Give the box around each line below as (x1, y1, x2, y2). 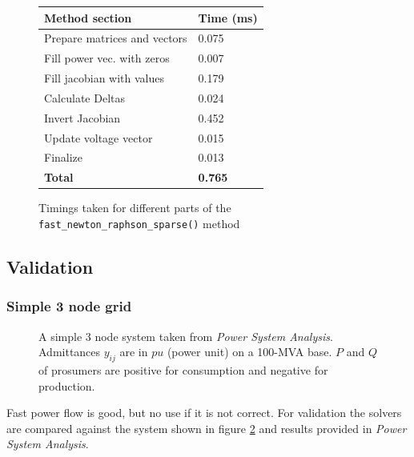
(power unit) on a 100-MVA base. (167, 343, 332, 360)
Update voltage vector (44, 129, 153, 146)
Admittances (38, 343, 101, 360)
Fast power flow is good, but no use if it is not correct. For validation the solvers (6, 404, 402, 421)
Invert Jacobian (44, 109, 121, 126)
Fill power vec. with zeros (44, 50, 170, 66)
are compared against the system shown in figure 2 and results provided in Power (6, 419, 407, 436)
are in (119, 343, 148, 360)
